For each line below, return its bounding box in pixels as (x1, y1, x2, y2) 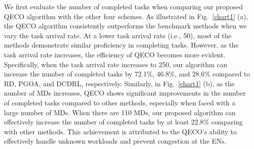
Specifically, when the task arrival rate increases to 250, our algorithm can (4, 59, 227, 69)
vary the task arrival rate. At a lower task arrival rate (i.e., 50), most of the (4, 30, 231, 40)
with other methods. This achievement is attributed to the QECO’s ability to (4, 126, 237, 136)
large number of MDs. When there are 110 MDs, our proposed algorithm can (4, 107, 236, 117)
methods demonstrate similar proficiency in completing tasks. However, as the (4, 40, 239, 50)
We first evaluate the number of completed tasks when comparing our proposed (4, 1, 243, 11)
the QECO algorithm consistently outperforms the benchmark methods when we (4, 21, 247, 31)
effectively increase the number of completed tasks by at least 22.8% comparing (4, 117, 243, 127)
